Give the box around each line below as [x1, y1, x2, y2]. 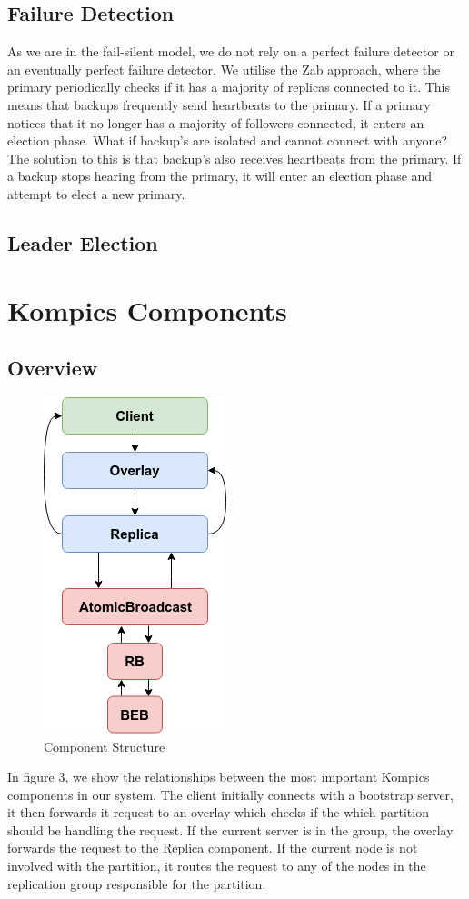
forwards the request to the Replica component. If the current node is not [7, 838, 418, 857]
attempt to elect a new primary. [7, 184, 185, 203]
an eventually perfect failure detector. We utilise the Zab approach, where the [7, 59, 441, 78]
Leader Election [7, 228, 158, 256]
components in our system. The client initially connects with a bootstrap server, [7, 784, 454, 804]
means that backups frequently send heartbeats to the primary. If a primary [7, 95, 431, 114]
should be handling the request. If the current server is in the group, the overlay [7, 820, 454, 839]
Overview [7, 354, 98, 382]
